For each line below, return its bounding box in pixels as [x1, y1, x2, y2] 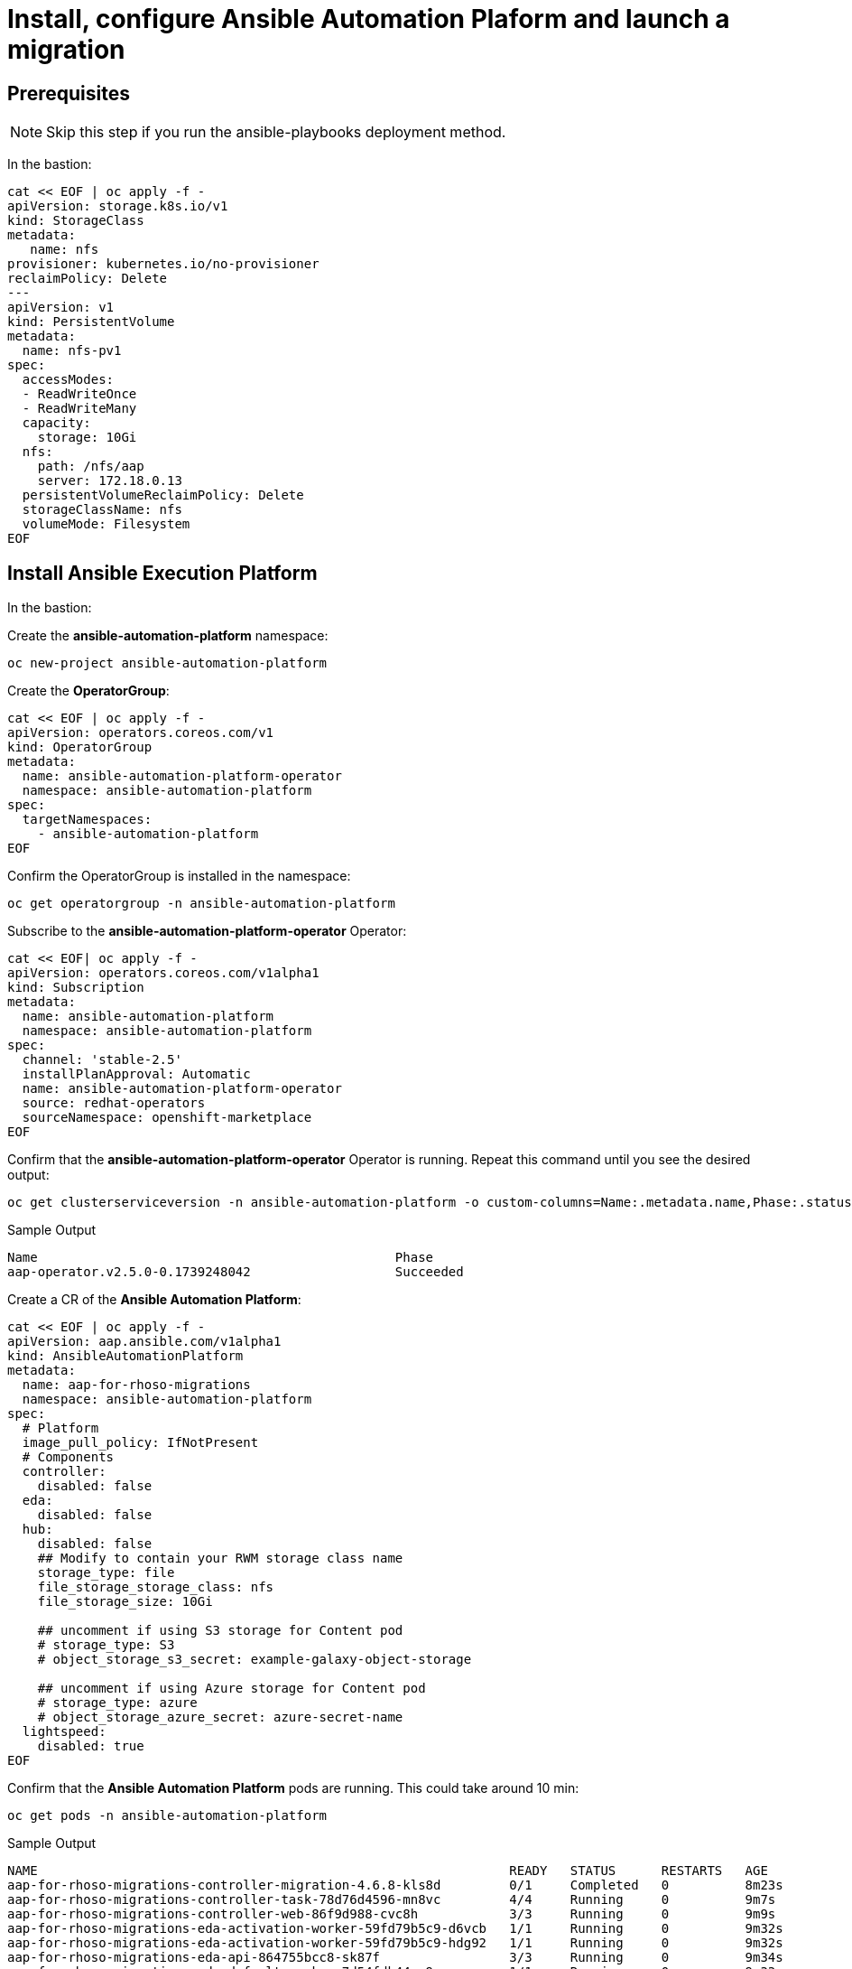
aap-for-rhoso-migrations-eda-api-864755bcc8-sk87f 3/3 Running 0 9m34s [7, 1950, 783, 1965]
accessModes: [22, 372, 115, 387]
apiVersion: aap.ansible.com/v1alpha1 [7, 1334, 282, 1349]
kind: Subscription [7, 980, 144, 995]
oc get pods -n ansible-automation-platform [7, 1808, 328, 1824]
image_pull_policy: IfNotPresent [22, 1435, 259, 1451]
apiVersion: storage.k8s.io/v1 [7, 199, 228, 214]
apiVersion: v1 [7, 300, 115, 315]
